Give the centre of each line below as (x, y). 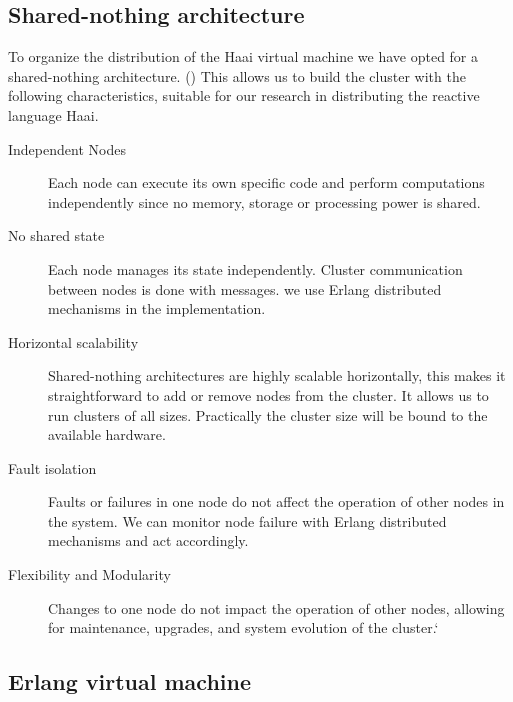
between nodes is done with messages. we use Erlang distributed (245, 288)
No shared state (56, 235)
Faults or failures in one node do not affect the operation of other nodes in (276, 501)
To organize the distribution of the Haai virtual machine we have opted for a (243, 56)
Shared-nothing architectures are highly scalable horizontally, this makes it (277, 375)
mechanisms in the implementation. (157, 308)
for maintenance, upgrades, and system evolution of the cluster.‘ (243, 627)
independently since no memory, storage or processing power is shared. (264, 201)
